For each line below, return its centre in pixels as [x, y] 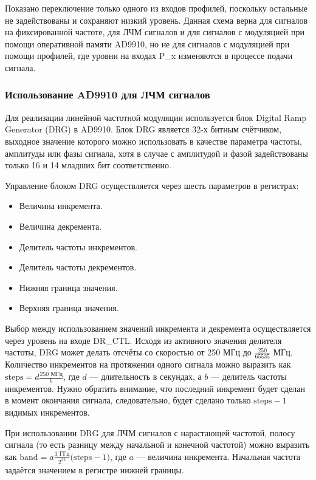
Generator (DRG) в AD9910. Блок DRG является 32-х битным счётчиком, [143, 129]
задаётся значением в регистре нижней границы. [94, 469]
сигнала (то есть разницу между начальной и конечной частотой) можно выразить [157, 444]
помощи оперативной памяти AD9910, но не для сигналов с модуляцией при [147, 43]
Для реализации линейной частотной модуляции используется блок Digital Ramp [156, 117]
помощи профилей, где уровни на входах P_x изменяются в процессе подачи [149, 56]
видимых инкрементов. [47, 412]
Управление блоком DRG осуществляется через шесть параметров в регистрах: [152, 185]
